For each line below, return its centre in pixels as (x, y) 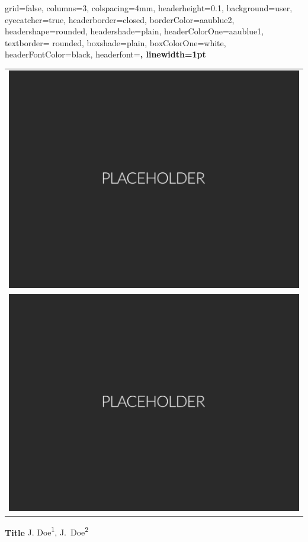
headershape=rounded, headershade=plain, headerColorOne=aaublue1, (134, 31)
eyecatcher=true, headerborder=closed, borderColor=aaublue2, (120, 19)
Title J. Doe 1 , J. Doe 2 (47, 531)
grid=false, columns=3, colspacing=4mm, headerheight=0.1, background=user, (149, 8)
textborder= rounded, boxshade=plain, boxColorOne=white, (115, 42)
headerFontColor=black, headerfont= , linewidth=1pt (105, 54)
